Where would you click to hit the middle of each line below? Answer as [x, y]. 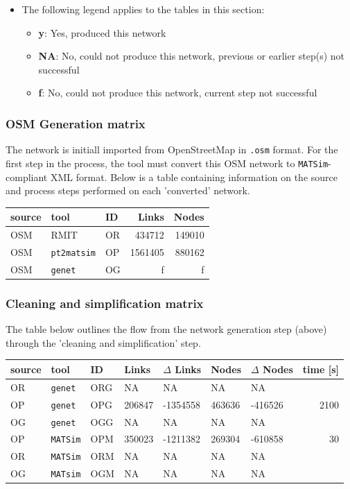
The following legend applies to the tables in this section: [143, 9]
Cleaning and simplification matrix [105, 303]
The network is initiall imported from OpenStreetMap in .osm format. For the [172, 149]
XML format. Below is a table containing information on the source [194, 177]
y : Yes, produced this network [102, 32]
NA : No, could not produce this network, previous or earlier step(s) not [192, 56]
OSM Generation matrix [76, 123]
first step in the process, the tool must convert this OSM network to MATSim [167, 163]
